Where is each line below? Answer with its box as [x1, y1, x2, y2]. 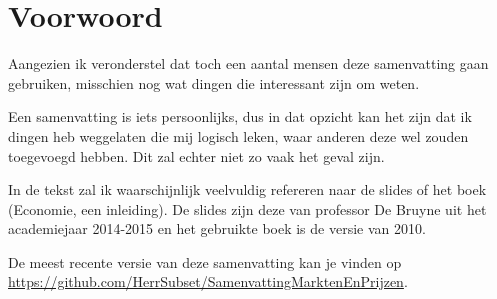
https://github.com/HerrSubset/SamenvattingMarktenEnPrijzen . [8, 271, 408, 292]
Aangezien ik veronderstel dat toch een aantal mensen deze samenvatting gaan [8, 53, 489, 74]
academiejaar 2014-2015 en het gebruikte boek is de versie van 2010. [8, 218, 426, 239]
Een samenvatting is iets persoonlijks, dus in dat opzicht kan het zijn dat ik [8, 106, 472, 127]
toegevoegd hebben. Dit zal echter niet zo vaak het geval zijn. [8, 145, 385, 166]
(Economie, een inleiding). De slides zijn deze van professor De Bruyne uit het [8, 198, 487, 219]
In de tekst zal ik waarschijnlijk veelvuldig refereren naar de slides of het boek [8, 179, 487, 200]
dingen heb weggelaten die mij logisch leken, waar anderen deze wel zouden [8, 125, 469, 146]
